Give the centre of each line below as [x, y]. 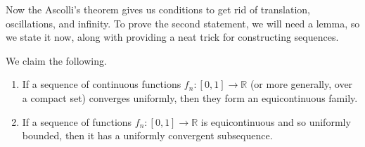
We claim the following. [56, 60]
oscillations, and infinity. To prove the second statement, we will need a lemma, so [183, 23]
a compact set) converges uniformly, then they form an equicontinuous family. [190, 97]
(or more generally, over [301, 84]
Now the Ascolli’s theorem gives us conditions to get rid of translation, [158, 9]
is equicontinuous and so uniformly [276, 121]
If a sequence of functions [77, 121]
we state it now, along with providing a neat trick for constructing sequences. [172, 37]
